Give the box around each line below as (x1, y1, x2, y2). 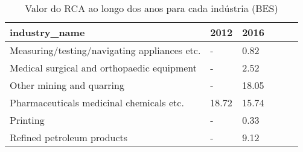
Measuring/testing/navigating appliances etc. (10, 43, 201, 57)
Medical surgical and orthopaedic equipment (10, 61, 197, 74)
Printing (10, 113, 45, 127)
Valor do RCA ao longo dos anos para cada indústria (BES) (25, 1, 278, 15)
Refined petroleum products (10, 130, 128, 144)
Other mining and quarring (10, 78, 124, 92)
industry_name (10, 25, 85, 39)
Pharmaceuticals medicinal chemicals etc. (10, 96, 184, 109)
